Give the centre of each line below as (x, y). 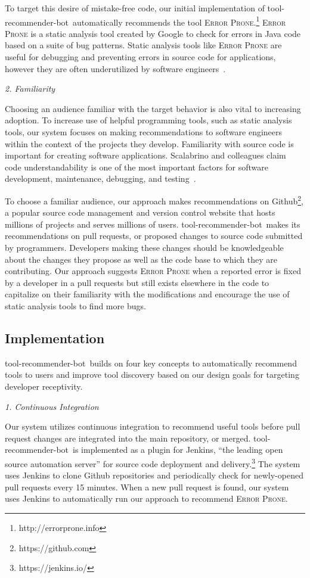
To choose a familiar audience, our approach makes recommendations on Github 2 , (154, 200)
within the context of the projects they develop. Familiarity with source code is (149, 143)
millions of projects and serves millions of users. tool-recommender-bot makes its (153, 224)
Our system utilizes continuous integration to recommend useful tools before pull (153, 426)
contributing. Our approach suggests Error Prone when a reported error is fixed (153, 271)
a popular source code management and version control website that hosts (140, 212)
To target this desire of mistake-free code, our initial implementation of (135, 8)
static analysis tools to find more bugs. (75, 305)
